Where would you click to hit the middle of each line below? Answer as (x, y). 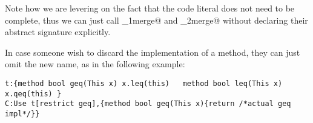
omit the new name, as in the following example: (95, 64)
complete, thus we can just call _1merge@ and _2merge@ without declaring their (156, 20)
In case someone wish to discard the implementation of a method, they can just (153, 52)
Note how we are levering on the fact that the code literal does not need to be (150, 8)
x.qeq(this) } (33, 94)
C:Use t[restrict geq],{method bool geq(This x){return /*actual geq (148, 104)
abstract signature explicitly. (58, 32)
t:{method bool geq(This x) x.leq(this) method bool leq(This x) (144, 83)
